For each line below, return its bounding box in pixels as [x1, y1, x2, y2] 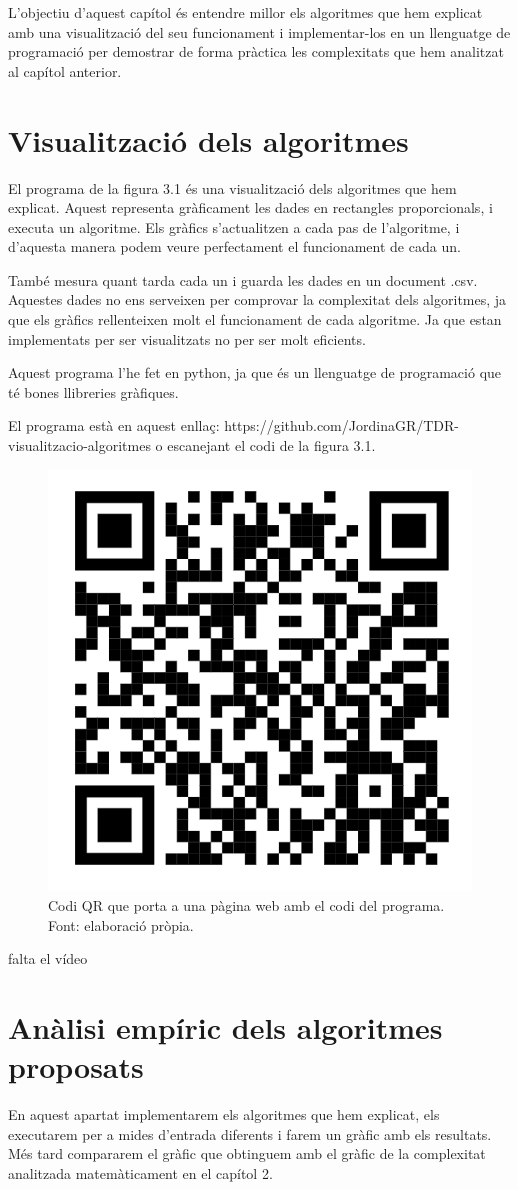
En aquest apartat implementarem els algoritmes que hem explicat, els [8, 1104, 440, 1125]
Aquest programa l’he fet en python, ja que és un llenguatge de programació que [8, 362, 502, 383]
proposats [8, 1046, 144, 1087]
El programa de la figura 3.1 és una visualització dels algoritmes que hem [8, 177, 457, 198]
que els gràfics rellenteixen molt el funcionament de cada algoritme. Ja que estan [8, 309, 502, 330]
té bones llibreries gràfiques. [8, 381, 179, 402]
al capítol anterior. [8, 60, 122, 81]
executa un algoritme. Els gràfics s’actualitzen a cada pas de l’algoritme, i [8, 216, 460, 237]
